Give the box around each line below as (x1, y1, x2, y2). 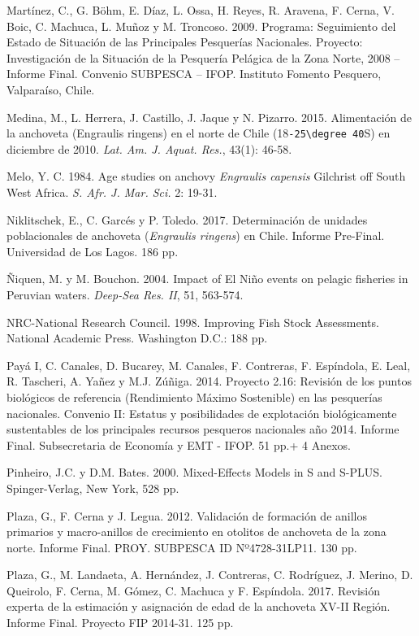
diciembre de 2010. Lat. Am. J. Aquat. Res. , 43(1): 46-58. (6, 140, 292, 157)
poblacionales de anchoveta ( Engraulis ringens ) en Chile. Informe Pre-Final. (6, 227, 385, 244)
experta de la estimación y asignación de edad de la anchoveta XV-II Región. (6, 598, 391, 615)
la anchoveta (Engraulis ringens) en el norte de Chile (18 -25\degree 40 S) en (6, 124, 391, 142)
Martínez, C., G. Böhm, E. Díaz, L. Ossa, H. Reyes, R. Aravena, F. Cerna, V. (6, 2, 395, 18)
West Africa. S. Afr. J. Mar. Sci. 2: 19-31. (6, 184, 218, 200)
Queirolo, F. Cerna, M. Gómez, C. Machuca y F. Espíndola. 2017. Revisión (6, 582, 381, 599)
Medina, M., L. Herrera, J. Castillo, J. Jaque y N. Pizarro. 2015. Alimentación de (6, 108, 413, 125)
